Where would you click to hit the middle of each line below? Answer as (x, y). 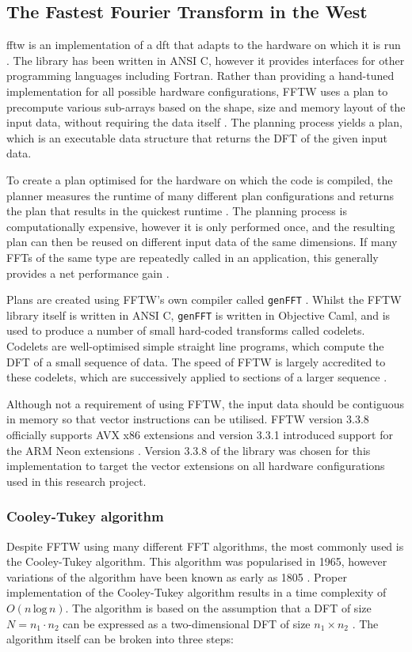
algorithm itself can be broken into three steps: (120, 639)
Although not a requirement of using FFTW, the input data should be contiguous (206, 403)
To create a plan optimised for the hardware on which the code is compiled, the (200, 179)
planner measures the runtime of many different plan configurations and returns (200, 195)
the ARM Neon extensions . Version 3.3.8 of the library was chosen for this (189, 450)
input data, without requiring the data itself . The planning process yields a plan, (204, 122)
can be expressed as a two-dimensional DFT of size (187, 623)
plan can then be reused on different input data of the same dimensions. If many (202, 242)
